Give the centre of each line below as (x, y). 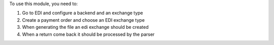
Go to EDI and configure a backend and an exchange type (82, 13)
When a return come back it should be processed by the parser (88, 34)
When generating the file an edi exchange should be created (85, 27)
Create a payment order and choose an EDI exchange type (83, 20)
